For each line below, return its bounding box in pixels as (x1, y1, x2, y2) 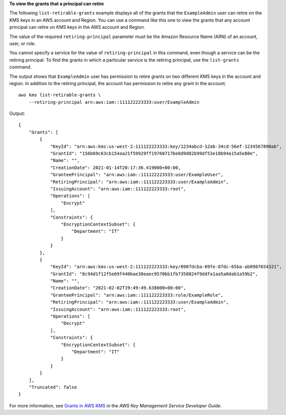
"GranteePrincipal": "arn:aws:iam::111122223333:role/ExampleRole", (50, 292, 224, 298)
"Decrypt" (61, 320, 85, 326)
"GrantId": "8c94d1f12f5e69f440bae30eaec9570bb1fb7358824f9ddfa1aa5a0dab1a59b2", (50, 271, 258, 277)
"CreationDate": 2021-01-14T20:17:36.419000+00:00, (50, 164, 181, 171)
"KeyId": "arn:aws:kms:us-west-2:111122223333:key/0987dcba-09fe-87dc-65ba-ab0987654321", (50, 264, 282, 270)
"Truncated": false (28, 384, 77, 390)
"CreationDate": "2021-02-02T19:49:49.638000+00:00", (50, 285, 186, 291)
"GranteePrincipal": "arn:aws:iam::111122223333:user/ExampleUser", (50, 172, 224, 178)
